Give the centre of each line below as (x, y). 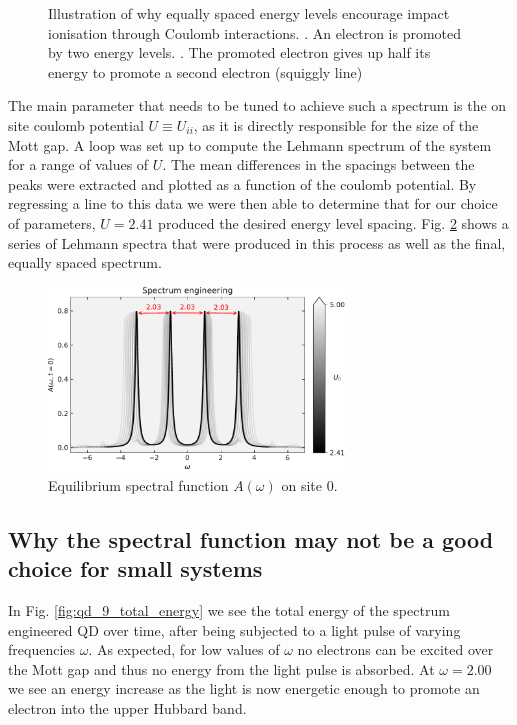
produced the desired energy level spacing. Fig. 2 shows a (333, 222)
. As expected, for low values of (184, 649)
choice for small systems (135, 568)
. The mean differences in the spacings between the (318, 164)
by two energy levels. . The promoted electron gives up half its (239, 52)
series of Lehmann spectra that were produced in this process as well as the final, (257, 242)
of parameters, (52, 222)
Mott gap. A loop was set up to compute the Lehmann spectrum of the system (250, 144)
